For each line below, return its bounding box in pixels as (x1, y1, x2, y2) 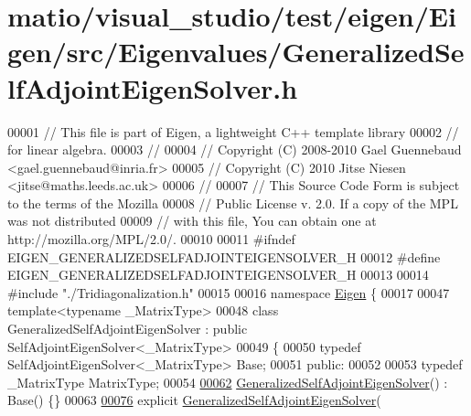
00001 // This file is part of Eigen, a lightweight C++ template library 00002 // (7, 122, 459, 141)
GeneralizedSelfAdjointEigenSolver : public (7, 319, 248, 338)
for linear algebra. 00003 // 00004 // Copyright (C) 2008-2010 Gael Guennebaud (7, 140, 462, 159)
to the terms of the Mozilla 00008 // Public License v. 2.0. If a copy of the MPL (7, 193, 458, 212)
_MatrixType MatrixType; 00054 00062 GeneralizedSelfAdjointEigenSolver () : (7, 372, 448, 391)
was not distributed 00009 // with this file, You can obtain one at (7, 211, 377, 230)
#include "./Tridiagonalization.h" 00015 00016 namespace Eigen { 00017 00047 (7, 283, 450, 302)
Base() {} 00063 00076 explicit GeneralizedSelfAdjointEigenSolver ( (7, 390, 381, 410)
